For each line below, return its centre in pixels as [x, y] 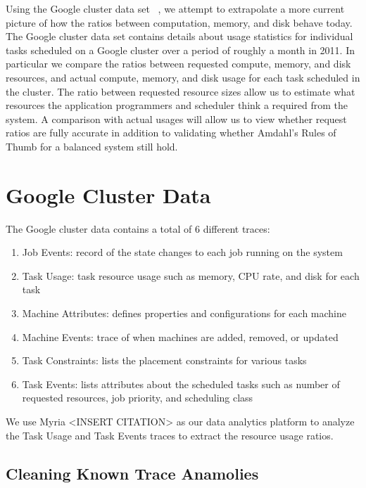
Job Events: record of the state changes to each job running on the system [182, 252]
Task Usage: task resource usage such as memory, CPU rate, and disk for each [191, 275]
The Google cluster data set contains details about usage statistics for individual [179, 36]
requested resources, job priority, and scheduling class [138, 398]
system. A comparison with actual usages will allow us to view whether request [176, 118]
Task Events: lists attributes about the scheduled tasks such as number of [181, 384]
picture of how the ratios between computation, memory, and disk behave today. [179, 22]
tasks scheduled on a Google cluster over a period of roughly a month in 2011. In [181, 50]
